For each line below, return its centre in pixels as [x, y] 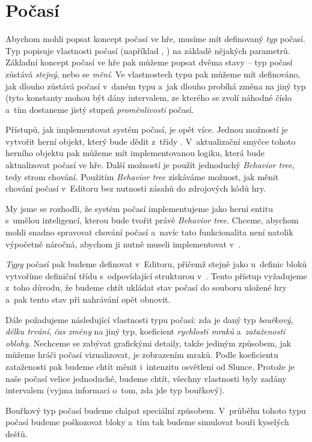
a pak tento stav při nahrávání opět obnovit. [88, 299]
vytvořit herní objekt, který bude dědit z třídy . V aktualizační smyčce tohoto [151, 141]
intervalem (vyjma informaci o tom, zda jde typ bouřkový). [115, 390]
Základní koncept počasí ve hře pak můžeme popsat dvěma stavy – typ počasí [149, 62]
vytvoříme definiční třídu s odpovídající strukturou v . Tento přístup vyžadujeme [156, 275]
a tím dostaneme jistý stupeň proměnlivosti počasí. [100, 109]
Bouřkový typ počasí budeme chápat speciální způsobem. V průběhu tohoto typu [156, 410]
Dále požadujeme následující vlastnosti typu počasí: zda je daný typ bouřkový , [149, 319]
